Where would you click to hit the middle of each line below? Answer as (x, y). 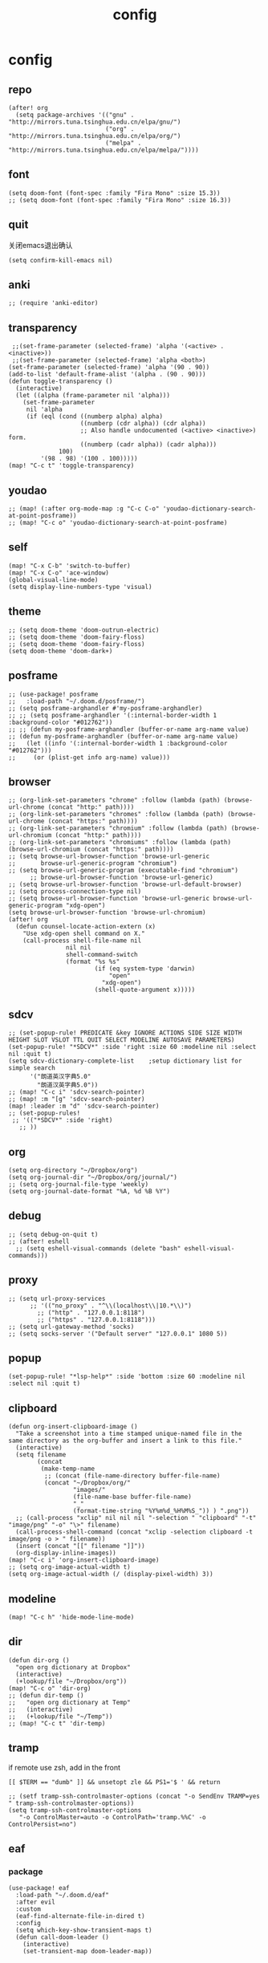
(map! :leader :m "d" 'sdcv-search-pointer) (84, 1106)
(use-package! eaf (39, 1888)
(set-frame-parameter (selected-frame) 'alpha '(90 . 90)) (109, 368)
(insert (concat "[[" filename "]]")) (81, 1546)
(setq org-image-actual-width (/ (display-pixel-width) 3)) (111, 1575)
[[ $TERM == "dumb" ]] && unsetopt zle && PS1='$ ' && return (114, 1782)
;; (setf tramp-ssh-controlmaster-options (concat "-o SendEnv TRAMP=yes (134, 1796)
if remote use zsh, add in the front (65, 1767)
